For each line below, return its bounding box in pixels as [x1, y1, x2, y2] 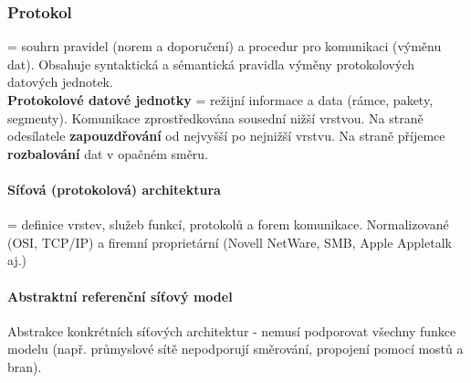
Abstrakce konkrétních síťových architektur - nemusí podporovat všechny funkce [7, 321, 456, 340]
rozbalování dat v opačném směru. [7, 144, 209, 163]
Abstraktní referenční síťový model [7, 286, 233, 305]
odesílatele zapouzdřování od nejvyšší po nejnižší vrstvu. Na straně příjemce [7, 126, 445, 145]
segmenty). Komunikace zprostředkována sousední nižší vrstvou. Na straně [7, 108, 424, 127]
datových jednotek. [7, 72, 113, 91]
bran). [7, 356, 42, 376]
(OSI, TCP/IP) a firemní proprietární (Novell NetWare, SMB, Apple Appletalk [7, 232, 452, 251]
